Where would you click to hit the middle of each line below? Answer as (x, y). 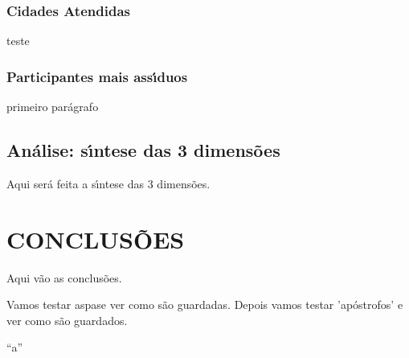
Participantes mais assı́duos (97, 76)
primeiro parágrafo (53, 107)
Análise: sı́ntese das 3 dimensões (143, 150)
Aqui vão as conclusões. (64, 277)
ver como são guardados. (67, 320)
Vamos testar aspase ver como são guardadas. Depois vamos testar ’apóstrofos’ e (205, 305)
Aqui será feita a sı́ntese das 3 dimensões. (108, 183)
